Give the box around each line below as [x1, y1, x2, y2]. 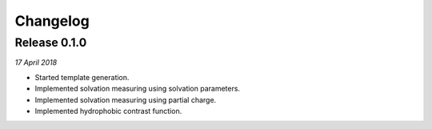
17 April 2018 [14, 58, 58, 67]
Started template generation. [34, 72, 130, 82]
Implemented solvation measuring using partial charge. [34, 95, 217, 104]
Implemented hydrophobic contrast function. [34, 106, 182, 115]
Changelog [14, 12, 90, 30]
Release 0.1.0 [14, 35, 87, 50]
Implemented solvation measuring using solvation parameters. [34, 84, 240, 94]
